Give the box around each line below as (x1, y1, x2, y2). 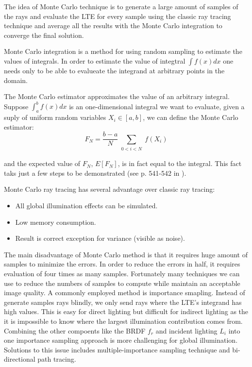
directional (4, 354, 35, 364)
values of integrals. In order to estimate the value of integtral (4, 55, 185, 66)
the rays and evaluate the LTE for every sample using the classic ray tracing (4, 11, 231, 21)
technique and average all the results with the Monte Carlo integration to (4, 20, 222, 31)
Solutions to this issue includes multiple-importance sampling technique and (4, 344, 230, 354)
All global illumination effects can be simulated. (15, 200, 158, 211)
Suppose (4, 101, 29, 111)
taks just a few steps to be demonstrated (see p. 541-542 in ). (4, 167, 186, 178)
